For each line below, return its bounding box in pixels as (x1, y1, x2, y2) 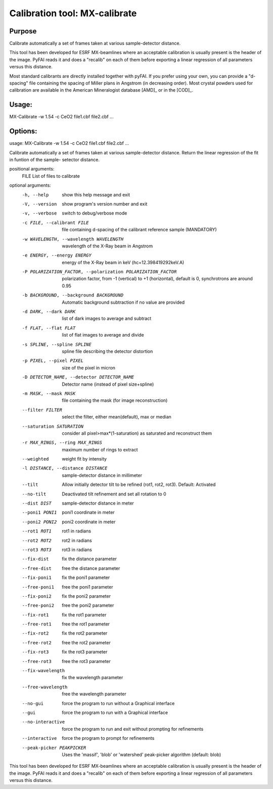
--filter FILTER (22, 407, 63, 412)
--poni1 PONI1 (22, 510, 57, 516)
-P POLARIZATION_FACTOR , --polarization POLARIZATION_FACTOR (22, 269, 177, 275)
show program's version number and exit (62, 200, 148, 207)
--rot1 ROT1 (22, 528, 52, 534)
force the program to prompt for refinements (62, 735, 155, 741)
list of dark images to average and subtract (62, 315, 152, 321)
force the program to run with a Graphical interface (62, 710, 168, 716)
